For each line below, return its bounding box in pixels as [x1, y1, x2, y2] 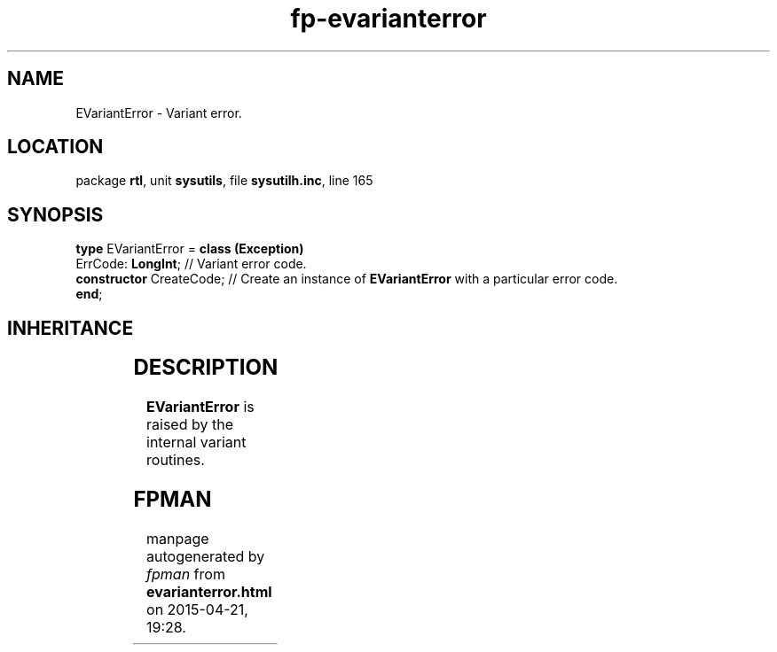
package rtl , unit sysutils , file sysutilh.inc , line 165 [75, 173, 373, 189]
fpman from [146, 564, 225, 583]
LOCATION [7, 136, 104, 159]
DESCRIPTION [133, 354, 279, 381]
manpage [146, 529, 209, 547]
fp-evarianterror [290, 4, 487, 34]
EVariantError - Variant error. [75, 105, 242, 120]
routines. [146, 451, 205, 470]
